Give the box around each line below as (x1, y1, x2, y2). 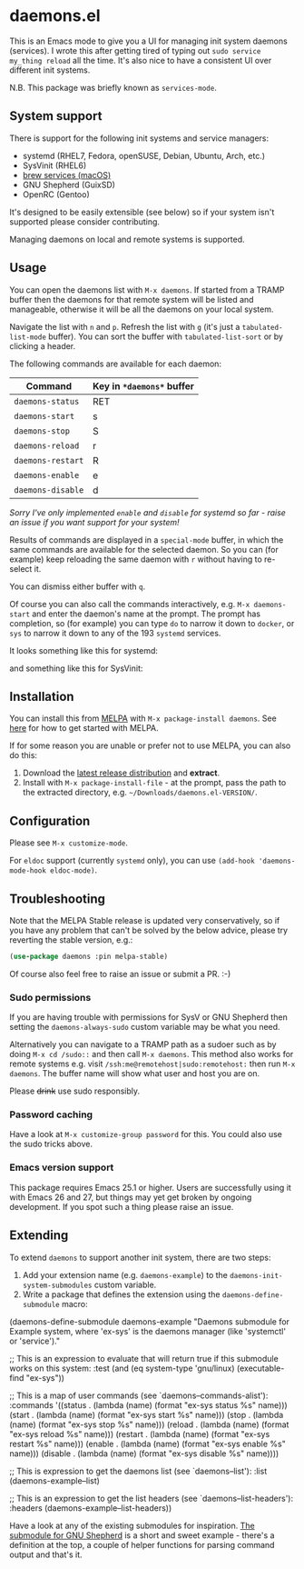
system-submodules (22, 1281, 93, 1290)
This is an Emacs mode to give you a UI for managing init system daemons (9, 35, 288, 46)
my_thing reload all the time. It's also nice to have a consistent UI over (9, 55, 272, 65)
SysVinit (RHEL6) (22, 160, 87, 171)
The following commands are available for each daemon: (9, 358, 222, 369)
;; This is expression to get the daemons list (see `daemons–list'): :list (9, 1465, 268, 1476)
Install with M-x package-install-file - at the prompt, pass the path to (22, 777, 287, 788)
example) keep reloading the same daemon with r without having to (9, 554, 263, 565)
